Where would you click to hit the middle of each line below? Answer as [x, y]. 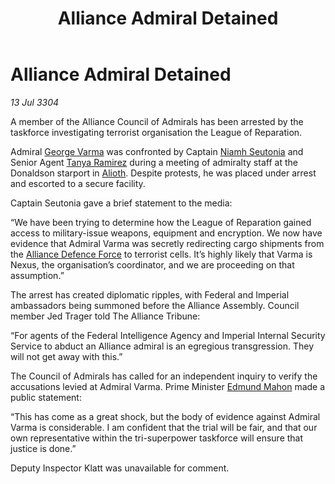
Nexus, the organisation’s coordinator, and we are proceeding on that [152, 264]
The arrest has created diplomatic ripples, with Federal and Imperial [150, 294]
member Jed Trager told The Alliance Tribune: [105, 316]
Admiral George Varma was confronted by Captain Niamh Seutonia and [157, 151]
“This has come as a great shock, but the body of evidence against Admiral [165, 416]
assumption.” [37, 275]
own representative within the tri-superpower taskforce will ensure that [157, 438]
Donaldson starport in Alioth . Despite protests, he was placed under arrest [163, 173]
